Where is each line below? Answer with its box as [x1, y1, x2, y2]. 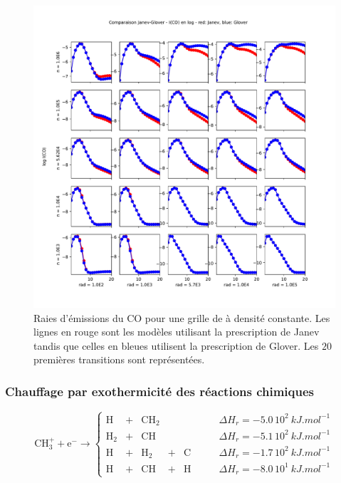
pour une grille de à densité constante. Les [145, 310, 330, 325]
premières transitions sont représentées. [33, 352, 205, 367]
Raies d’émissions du [33, 310, 124, 325]
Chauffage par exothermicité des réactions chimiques [5, 382, 315, 400]
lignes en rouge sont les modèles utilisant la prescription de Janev [33, 324, 320, 339]
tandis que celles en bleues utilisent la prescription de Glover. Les [33, 338, 319, 353]
